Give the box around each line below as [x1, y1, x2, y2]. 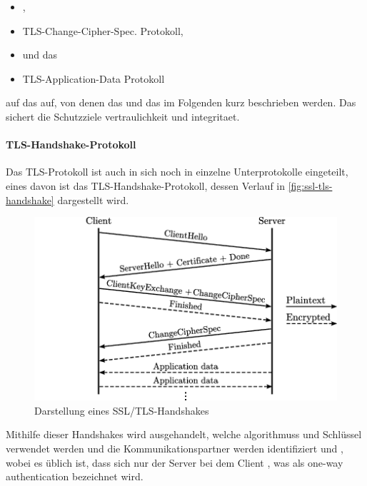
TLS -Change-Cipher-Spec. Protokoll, [22, 23, 183, 38]
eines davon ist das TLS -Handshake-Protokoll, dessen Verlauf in [6, 178, 286, 193]
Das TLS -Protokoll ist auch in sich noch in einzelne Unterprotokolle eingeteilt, [6, 164, 348, 179]
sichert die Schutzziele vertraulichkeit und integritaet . [6, 108, 240, 123]
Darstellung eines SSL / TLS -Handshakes [34, 403, 209, 417]
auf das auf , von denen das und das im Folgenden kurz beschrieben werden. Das [6, 95, 356, 110]
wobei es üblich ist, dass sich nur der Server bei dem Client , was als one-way [6, 455, 343, 470]
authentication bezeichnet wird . [6, 469, 144, 484]
